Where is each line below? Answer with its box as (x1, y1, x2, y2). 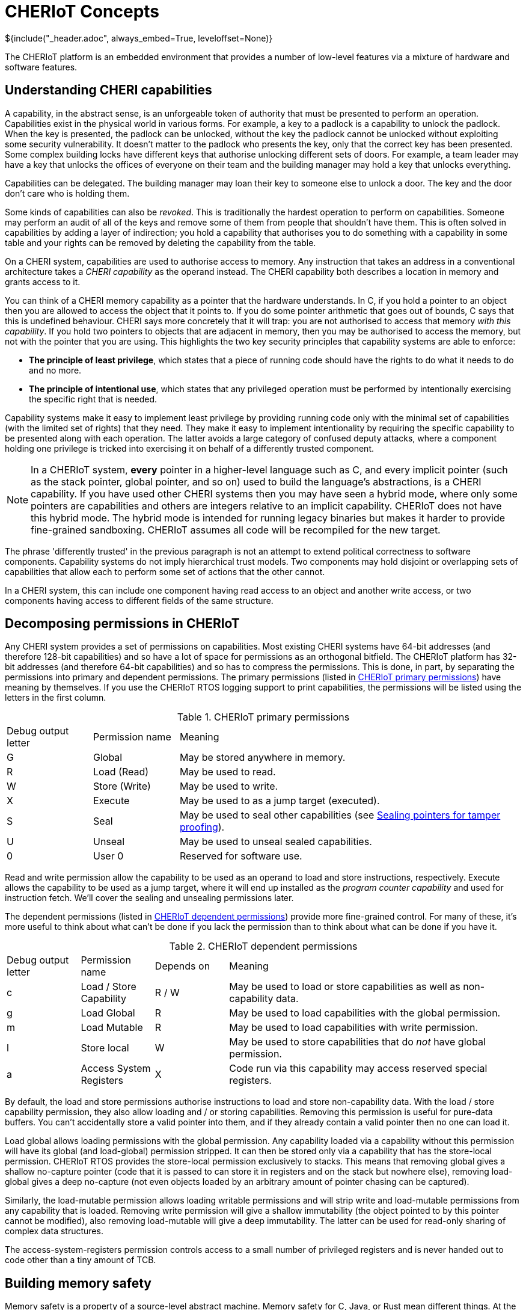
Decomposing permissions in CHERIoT (5, 616, 240, 632)
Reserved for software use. (179, 850, 302, 863)
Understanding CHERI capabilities (5, 82, 212, 98)
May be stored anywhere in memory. (179, 751, 346, 764)
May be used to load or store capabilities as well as (229, 980, 460, 993)
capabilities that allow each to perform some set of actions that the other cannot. (5, 566, 325, 577)
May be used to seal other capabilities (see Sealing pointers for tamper (179, 809, 501, 822)
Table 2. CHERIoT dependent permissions (169, 940, 358, 953)
